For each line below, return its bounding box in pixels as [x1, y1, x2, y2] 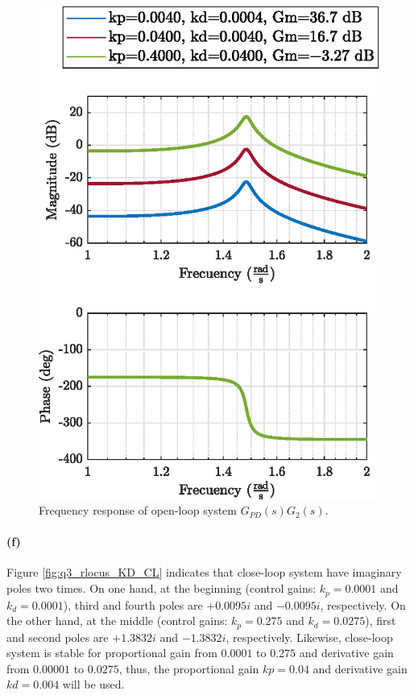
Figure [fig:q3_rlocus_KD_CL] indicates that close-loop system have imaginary [6, 564, 402, 581]
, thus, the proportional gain [118, 660, 259, 676]
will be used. [62, 676, 125, 693]
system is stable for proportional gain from [6, 644, 217, 661]
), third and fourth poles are [63, 596, 203, 613]
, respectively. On [320, 596, 406, 613]
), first [365, 612, 396, 629]
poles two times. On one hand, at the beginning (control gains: [6, 580, 317, 597]
